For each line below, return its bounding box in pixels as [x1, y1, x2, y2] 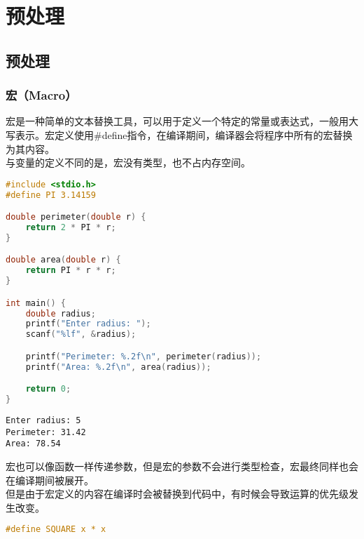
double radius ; [25, 308, 96, 319]
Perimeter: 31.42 [6, 427, 86, 437]
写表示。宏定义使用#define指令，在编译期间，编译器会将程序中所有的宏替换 [6, 127, 353, 142]
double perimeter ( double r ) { [6, 212, 146, 222]
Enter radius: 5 [6, 415, 81, 426]
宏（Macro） [6, 86, 77, 104]
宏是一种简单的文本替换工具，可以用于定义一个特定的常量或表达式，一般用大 [6, 114, 358, 128]
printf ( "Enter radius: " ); [25, 319, 151, 329]
